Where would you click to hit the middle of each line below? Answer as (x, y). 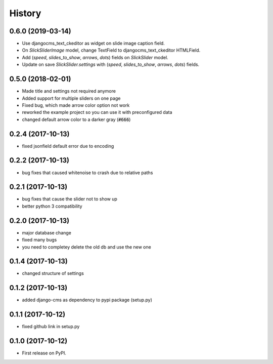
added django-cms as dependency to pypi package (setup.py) (87, 300)
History (25, 13)
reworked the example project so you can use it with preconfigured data (97, 112)
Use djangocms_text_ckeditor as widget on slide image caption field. (94, 44)
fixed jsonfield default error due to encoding (68, 146)
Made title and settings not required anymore (69, 91)
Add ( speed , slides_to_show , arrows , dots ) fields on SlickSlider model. (95, 57)
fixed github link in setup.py (51, 327)
